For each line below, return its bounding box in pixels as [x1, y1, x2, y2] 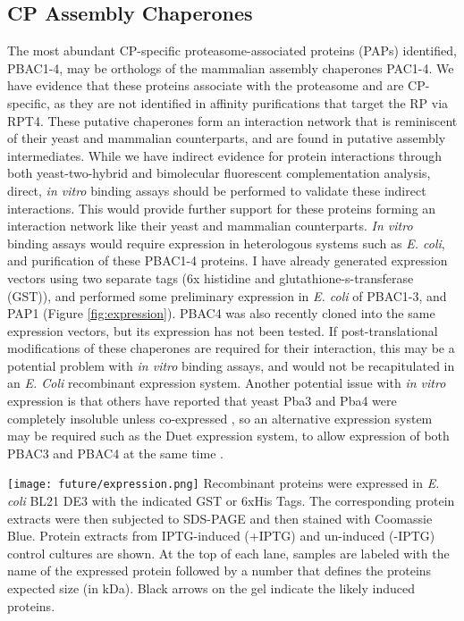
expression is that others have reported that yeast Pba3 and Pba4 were [7, 391, 397, 410]
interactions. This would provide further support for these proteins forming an [7, 198, 436, 217]
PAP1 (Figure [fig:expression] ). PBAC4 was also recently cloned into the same [7, 304, 435, 323]
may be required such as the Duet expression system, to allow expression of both [7, 426, 450, 445]
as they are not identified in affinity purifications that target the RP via [54, 93, 449, 112]
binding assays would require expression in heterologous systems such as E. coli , [7, 233, 445, 252]
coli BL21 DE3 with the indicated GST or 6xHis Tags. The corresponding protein [7, 491, 455, 510]
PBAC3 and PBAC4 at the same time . [7, 443, 224, 462]
